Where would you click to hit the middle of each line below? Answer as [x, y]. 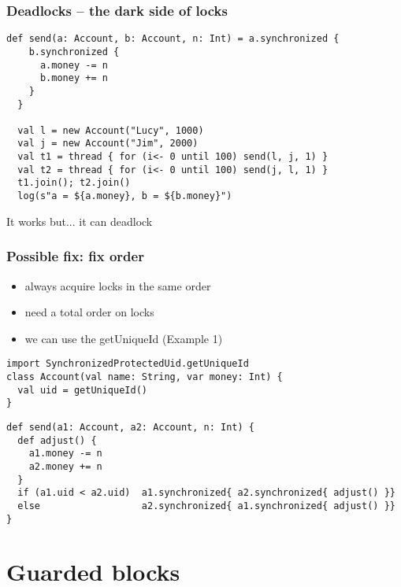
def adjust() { [57, 440]
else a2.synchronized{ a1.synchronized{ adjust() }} [206, 506]
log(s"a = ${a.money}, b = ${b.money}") [125, 196]
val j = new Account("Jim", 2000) [108, 144]
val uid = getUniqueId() [82, 390]
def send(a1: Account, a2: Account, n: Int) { [130, 427]
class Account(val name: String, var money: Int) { [145, 377]
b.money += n [74, 78]
